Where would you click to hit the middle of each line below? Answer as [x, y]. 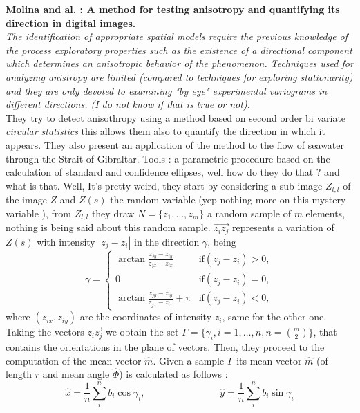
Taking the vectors [45, 332]
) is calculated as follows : [173, 374]
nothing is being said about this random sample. [108, 227]
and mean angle [76, 374]
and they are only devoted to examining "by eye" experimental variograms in [167, 90]
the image [26, 200]
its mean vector [269, 360]
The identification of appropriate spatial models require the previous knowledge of [177, 36]
